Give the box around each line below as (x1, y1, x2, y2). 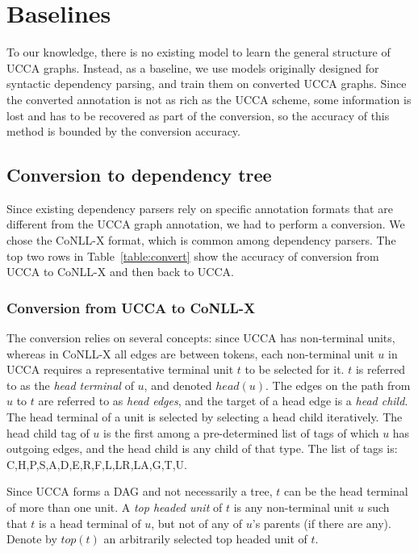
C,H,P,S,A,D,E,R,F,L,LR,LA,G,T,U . (6, 455, 187, 472)
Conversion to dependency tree (6, 162, 272, 187)
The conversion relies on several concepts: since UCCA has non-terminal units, (6, 329, 395, 346)
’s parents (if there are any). (252, 514, 391, 531)
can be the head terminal (283, 483, 408, 500)
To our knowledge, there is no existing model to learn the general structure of (6, 44, 391, 61)
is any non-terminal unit (233, 499, 354, 516)
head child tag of (6, 424, 90, 441)
